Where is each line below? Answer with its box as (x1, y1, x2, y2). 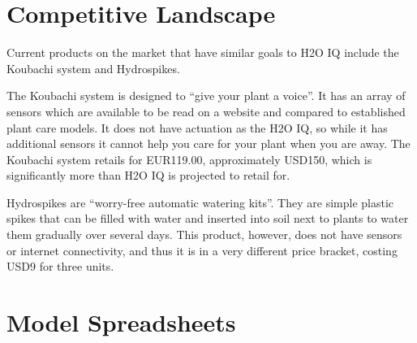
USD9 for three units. (6, 258, 114, 275)
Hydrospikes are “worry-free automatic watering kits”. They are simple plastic (6, 193, 394, 211)
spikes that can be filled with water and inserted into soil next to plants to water (6, 210, 409, 227)
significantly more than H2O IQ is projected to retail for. (6, 167, 290, 184)
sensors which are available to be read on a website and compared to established (6, 102, 406, 119)
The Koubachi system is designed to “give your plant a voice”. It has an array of (6, 87, 406, 104)
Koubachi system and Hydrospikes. (6, 59, 180, 76)
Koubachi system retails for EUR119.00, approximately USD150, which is (6, 150, 372, 167)
